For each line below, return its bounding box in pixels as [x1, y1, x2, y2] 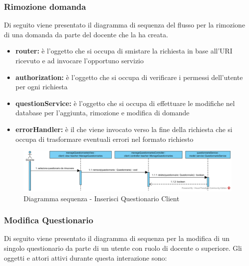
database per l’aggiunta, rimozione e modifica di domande [15, 107, 190, 118]
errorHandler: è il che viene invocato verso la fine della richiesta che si [15, 124, 232, 134]
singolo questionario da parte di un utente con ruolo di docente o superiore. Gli [4, 242, 242, 253]
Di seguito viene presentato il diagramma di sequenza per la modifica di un [4, 233, 230, 243]
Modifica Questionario [4, 214, 94, 226]
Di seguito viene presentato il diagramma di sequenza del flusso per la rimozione [4, 20, 245, 30]
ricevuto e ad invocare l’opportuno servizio [15, 55, 144, 65]
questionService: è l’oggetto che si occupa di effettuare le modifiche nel [15, 98, 235, 108]
